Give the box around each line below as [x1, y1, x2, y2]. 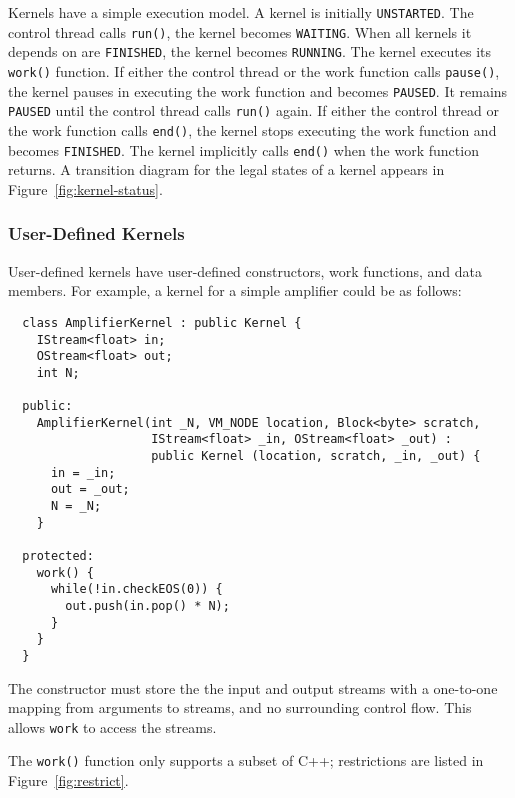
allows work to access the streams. [8, 716, 217, 737]
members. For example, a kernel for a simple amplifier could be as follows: [8, 280, 462, 301]
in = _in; [50, 465, 116, 480]
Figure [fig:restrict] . [8, 770, 129, 791]
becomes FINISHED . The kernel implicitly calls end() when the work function [8, 139, 479, 160]
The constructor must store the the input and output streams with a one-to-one [8, 677, 498, 698]
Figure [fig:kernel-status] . [8, 178, 163, 199]
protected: [22, 549, 94, 564]
